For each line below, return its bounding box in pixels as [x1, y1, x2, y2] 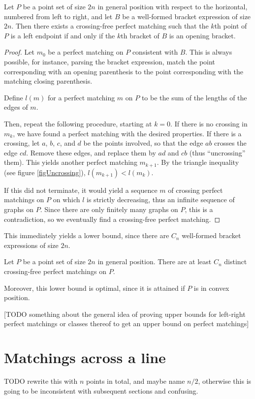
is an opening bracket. [169, 30, 236, 40]
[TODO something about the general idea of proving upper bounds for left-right [4, 308, 246, 319]
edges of [4, 102, 28, 112]
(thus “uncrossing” [189, 147, 246, 157]
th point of [214, 21, 247, 31]
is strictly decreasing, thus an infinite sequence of [87, 194, 235, 205]
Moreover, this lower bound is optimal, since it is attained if [4, 282, 185, 293]
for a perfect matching [47, 92, 115, 102]
